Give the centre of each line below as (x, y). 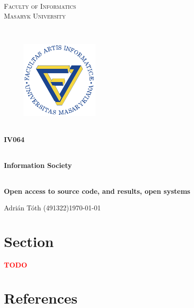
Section (29, 241)
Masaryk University (35, 15)
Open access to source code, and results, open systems (97, 191)
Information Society (38, 165)
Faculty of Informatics (40, 6)
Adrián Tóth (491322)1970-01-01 (53, 207)
